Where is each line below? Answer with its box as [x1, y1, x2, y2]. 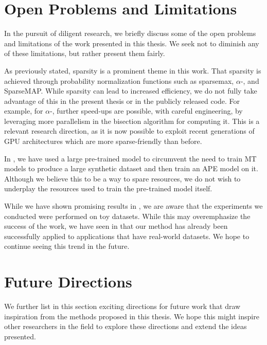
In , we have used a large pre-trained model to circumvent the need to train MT [4, 153, 257, 164]
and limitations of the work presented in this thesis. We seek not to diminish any [4, 38, 259, 48]
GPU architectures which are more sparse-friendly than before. [4, 136, 202, 147]
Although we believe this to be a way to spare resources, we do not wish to [4, 173, 241, 184]
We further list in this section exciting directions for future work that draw [4, 301, 241, 312]
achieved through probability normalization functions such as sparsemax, [4, 75, 234, 86]
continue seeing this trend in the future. [4, 241, 130, 251]
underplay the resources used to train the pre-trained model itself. [4, 183, 212, 194]
